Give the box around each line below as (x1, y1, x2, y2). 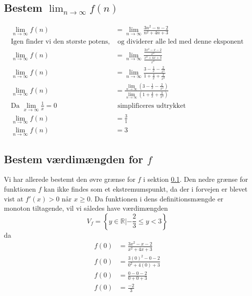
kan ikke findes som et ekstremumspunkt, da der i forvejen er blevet (44, 184, 248, 194)
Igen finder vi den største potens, (11, 38, 110, 45)
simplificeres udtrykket (117, 102, 186, 109)
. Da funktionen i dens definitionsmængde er (90, 193, 224, 203)
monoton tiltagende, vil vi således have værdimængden (4, 203, 168, 213)
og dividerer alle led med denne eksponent (117, 38, 244, 45)
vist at (4, 193, 23, 203)
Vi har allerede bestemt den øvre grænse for (4, 174, 136, 184)
